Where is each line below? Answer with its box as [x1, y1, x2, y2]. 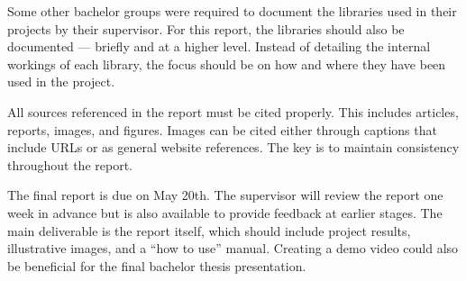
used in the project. [7, 72, 115, 91]
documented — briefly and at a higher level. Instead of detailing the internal [7, 37, 431, 56]
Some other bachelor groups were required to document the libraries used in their [7, 2, 457, 20]
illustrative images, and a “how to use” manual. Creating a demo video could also [7, 239, 459, 258]
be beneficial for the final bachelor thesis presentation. [7, 256, 306, 275]
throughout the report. [7, 155, 132, 174]
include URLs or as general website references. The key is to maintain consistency [7, 138, 460, 157]
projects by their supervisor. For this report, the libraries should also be [7, 19, 405, 38]
